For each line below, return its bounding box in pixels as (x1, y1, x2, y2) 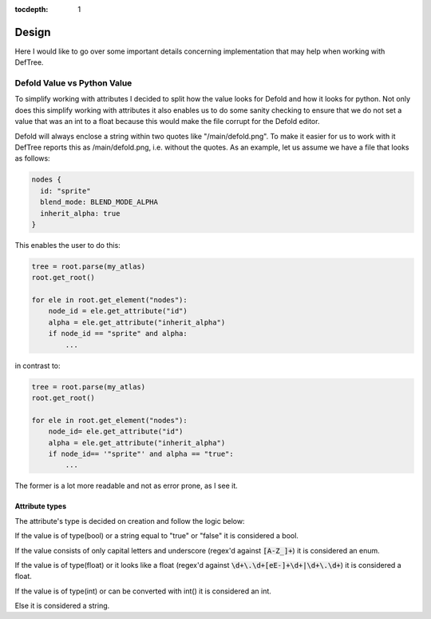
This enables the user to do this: (14, 240, 121, 250)
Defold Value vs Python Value (14, 78, 132, 89)
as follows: (14, 154, 51, 163)
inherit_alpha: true (40, 209, 121, 218)
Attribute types (14, 501, 67, 511)
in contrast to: (14, 361, 61, 370)
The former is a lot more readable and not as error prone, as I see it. (14, 481, 239, 491)
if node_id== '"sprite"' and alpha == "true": (48, 449, 235, 458)
